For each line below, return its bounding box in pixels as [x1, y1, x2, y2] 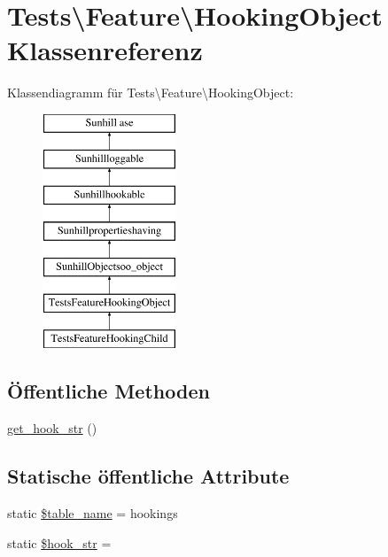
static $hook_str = [7, 533, 112, 552]
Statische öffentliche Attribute [7, 462, 290, 490]
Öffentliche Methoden [7, 377, 210, 405]
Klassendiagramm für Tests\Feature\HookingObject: [7, 83, 294, 102]
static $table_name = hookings [7, 504, 178, 522]
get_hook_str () [7, 419, 97, 437]
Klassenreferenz [7, 32, 203, 68]
